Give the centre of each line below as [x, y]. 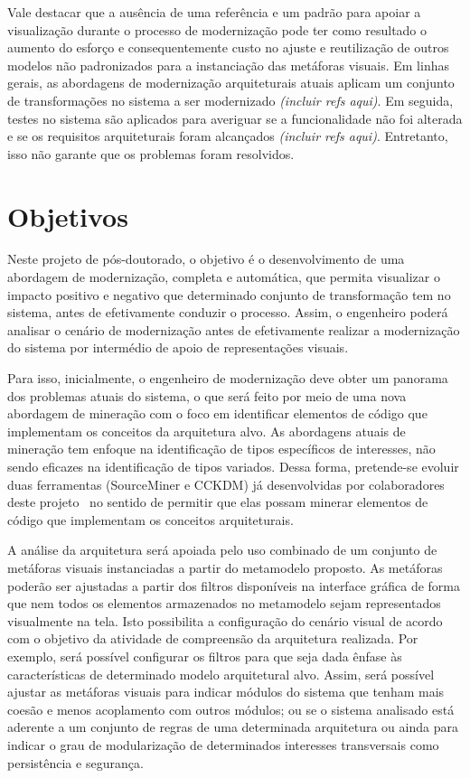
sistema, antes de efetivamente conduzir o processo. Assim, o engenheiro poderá [228, 312]
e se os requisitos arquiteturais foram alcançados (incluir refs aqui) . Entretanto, [228, 136]
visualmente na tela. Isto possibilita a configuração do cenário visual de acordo [225, 620]
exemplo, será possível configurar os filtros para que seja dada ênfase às [205, 656]
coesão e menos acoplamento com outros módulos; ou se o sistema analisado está [231, 709]
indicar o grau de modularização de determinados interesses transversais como [223, 744]
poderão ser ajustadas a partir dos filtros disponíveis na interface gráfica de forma [234, 585]
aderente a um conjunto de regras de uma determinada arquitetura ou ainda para [233, 727]
